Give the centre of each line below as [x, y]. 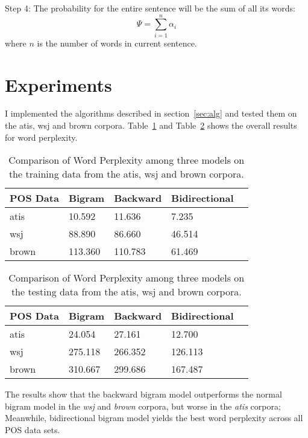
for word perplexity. [41, 137]
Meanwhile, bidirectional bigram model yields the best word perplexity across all [154, 418]
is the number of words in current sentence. [117, 43]
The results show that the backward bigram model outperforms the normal [143, 394]
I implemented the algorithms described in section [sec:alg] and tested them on [151, 113]
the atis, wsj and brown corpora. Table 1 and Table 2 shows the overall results [151, 125]
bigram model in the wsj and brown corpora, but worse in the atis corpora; [143, 406]
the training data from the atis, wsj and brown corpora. [126, 174]
